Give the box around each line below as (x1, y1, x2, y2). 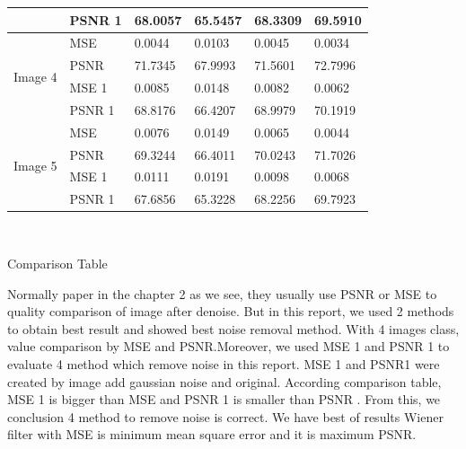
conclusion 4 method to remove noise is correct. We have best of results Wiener (7, 407, 444, 426)
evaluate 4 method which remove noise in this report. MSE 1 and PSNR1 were (7, 354, 440, 373)
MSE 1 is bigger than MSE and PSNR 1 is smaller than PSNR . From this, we (7, 390, 441, 409)
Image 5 (13, 155, 57, 174)
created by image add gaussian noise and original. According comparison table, (7, 372, 442, 391)
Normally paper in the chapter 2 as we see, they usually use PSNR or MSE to (7, 284, 437, 303)
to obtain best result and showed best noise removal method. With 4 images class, (7, 319, 460, 338)
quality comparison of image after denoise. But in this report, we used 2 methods (7, 302, 454, 321)
